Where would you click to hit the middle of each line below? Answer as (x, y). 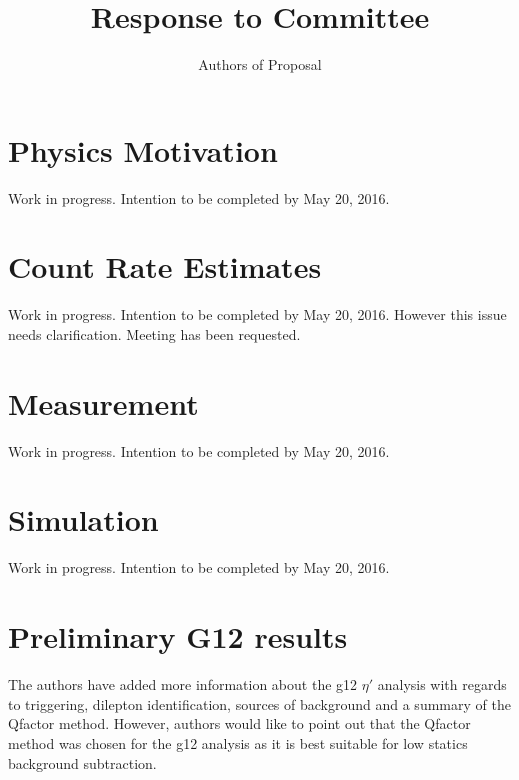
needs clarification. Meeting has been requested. (154, 333)
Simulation (83, 519)
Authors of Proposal (260, 64)
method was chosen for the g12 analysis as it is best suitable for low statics (238, 742)
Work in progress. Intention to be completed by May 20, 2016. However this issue (257, 314)
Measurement (103, 402)
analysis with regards (442, 684)
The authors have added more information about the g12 (183, 684)
